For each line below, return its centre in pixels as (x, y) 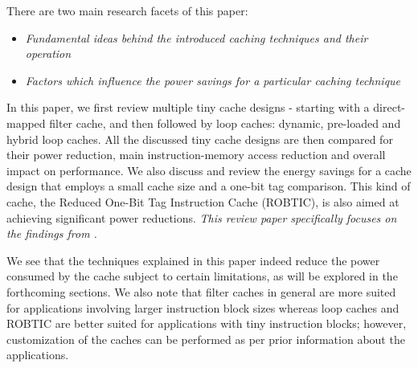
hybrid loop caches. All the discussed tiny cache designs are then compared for (200, 139)
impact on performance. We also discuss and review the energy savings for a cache (209, 170)
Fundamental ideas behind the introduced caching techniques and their (197, 37)
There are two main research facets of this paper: (127, 10)
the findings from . (52, 233)
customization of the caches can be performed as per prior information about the (206, 339)
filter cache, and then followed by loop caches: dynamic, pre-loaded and (225, 123)
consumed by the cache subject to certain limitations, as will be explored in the (202, 276)
